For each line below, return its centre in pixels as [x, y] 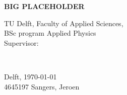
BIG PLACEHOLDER [44, 6]
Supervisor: [21, 42]
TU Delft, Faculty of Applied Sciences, [64, 23]
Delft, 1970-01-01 [30, 76]
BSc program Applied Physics [50, 33]
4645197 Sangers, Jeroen [42, 86]
